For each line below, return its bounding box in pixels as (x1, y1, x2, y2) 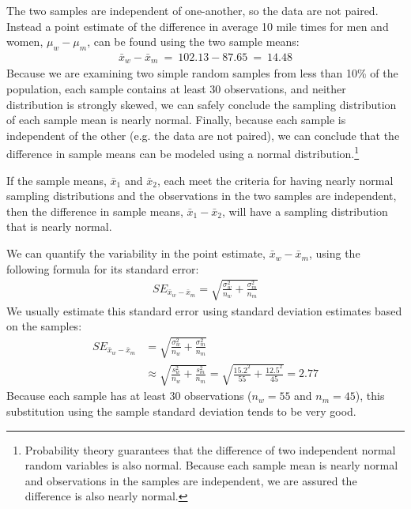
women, (6, 33, 43, 50)
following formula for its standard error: (6, 260, 199, 277)
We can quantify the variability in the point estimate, (6, 245, 266, 262)
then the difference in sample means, (6, 202, 183, 219)
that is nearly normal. (6, 218, 112, 235)
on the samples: (6, 318, 82, 334)
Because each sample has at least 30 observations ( (6, 387, 252, 404)
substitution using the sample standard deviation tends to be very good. (6, 402, 356, 419)
